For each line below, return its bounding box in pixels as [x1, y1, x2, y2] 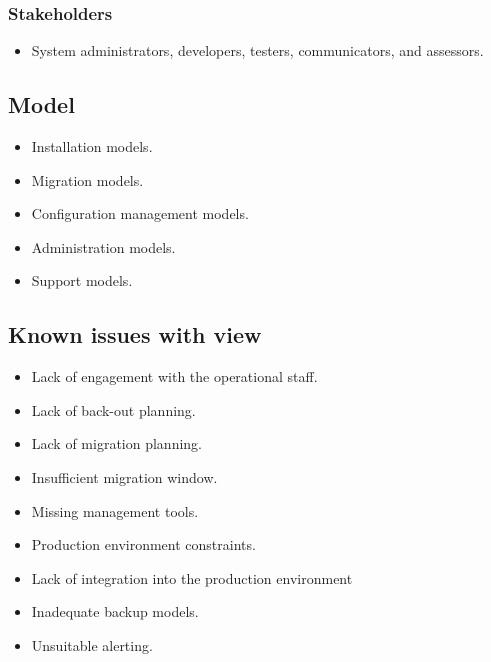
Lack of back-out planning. [31, 399, 196, 420]
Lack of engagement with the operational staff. [31, 366, 318, 387]
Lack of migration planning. [31, 433, 203, 454]
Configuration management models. [31, 203, 249, 224]
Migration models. [31, 169, 144, 190]
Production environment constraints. [31, 534, 256, 555]
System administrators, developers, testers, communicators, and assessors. [31, 40, 484, 61]
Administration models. [31, 236, 176, 257]
